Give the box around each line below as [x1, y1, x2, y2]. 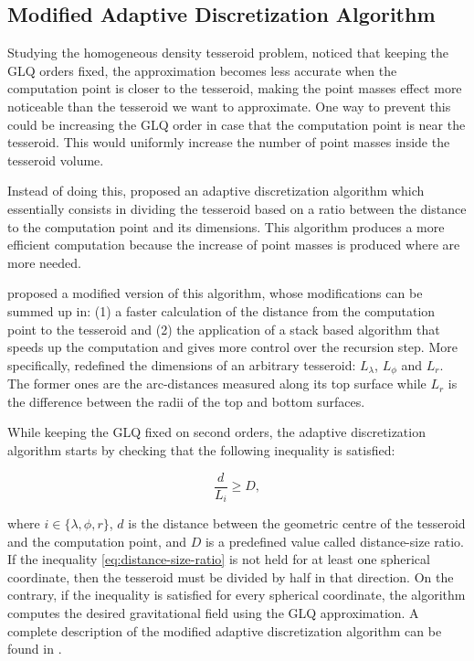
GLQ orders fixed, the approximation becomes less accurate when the [7, 60, 397, 80]
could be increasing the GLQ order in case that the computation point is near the [7, 114, 466, 133]
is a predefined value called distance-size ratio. [205, 531, 464, 550]
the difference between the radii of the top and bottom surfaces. [7, 391, 365, 410]
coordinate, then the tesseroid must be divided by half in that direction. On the [7, 567, 454, 586]
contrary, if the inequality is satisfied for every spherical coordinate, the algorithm [7, 585, 466, 604]
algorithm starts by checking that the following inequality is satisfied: [7, 440, 395, 459]
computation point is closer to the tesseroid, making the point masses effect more [7, 79, 462, 98]
